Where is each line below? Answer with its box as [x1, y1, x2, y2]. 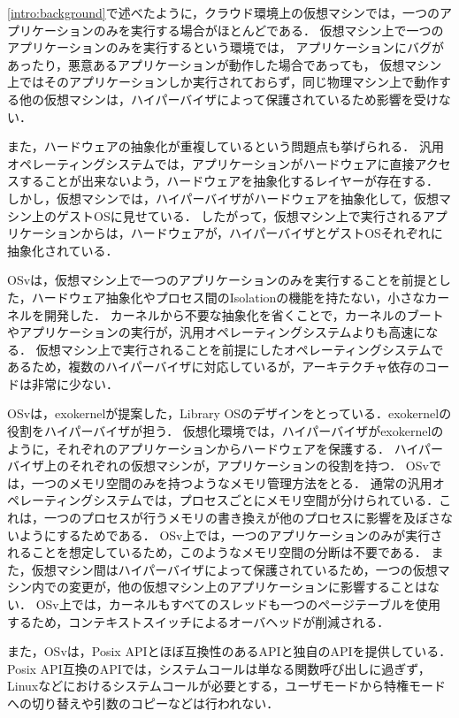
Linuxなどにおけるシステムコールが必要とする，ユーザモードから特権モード [7, 676, 447, 695]
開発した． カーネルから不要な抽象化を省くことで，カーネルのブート [43, 305, 444, 324]
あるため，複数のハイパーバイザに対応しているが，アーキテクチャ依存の [7, 357, 425, 376]
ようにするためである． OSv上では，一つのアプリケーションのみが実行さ [19, 525, 443, 544]
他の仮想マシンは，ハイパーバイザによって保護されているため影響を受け [19, 89, 439, 108]
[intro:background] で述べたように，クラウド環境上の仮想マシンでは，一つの [7, 4, 440, 21]
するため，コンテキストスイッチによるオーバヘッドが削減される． [7, 612, 390, 630]
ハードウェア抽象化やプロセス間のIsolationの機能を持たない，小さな [31, 287, 425, 306]
